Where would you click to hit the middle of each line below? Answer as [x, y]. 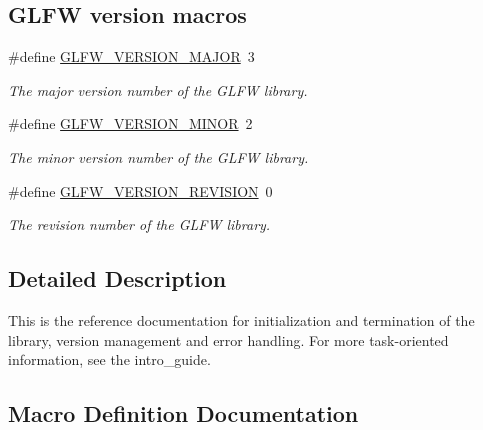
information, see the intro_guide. [109, 359]
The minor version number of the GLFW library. [158, 156]
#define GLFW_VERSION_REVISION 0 [140, 190]
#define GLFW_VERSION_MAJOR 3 [131, 56]
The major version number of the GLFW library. [158, 89]
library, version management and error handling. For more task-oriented [228, 339]
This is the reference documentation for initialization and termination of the [241, 319]
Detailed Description [117, 278]
